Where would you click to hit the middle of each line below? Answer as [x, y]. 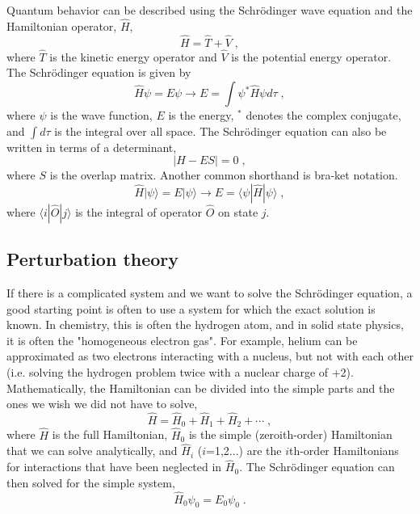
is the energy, [201, 115]
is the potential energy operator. [311, 56]
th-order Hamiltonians [344, 451]
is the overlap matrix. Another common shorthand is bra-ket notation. [224, 175]
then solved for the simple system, [91, 482]
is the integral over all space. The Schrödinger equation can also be [220, 131]
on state [238, 211]
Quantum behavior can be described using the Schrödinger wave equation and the [210, 10]
